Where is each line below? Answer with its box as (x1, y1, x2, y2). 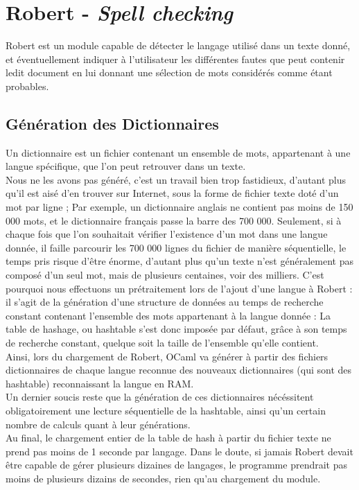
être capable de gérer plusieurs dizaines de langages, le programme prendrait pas (6, 457, 348, 472)
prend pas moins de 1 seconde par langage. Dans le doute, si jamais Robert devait (6, 444, 353, 458)
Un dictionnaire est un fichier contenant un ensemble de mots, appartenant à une (6, 145, 351, 159)
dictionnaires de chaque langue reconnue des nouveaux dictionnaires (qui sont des (6, 362, 352, 377)
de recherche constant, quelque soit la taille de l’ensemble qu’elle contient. (6, 335, 319, 350)
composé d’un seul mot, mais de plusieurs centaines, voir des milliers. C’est (6, 268, 324, 282)
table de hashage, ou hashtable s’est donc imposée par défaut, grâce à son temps (6, 322, 347, 336)
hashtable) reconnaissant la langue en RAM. (6, 376, 194, 390)
